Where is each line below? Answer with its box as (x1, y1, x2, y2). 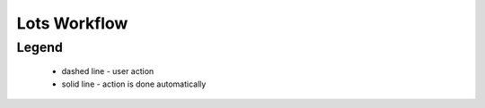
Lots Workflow (16, 13, 128, 33)
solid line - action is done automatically (61, 79, 207, 89)
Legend (16, 39, 63, 55)
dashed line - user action (61, 66, 154, 77)
